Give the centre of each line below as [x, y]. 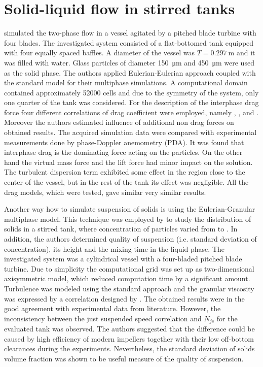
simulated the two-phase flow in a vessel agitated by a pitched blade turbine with [130, 33]
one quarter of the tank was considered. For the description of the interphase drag [131, 102]
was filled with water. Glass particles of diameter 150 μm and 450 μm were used [129, 62]
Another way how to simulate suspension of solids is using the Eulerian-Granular [130, 209]
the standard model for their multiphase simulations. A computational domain [126, 82]
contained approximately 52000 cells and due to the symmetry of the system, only [131, 92]
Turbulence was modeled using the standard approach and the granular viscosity [129, 288]
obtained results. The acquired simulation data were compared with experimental [130, 132]
